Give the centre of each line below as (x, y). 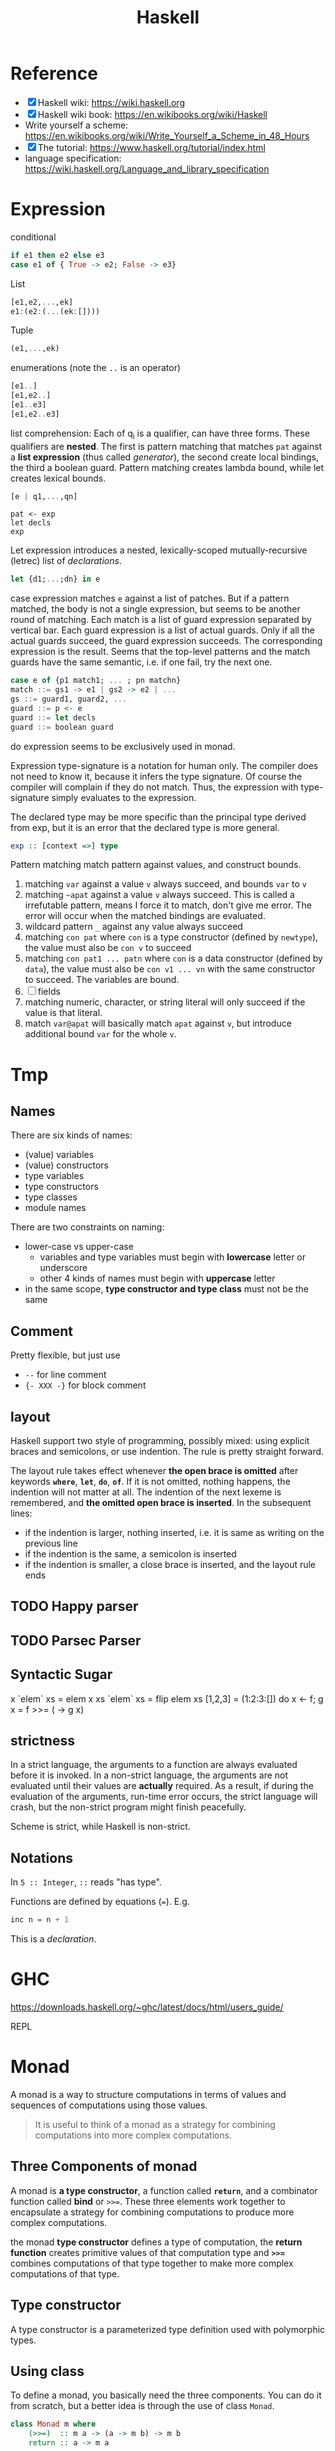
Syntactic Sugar (61, 1674)
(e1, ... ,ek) (35, 349)
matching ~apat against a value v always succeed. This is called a (159, 895)
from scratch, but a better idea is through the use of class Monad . (142, 2406)
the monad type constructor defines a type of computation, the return (156, 2242)
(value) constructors (66, 1165)
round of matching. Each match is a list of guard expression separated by (161, 620)
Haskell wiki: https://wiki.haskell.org (111, 102)
